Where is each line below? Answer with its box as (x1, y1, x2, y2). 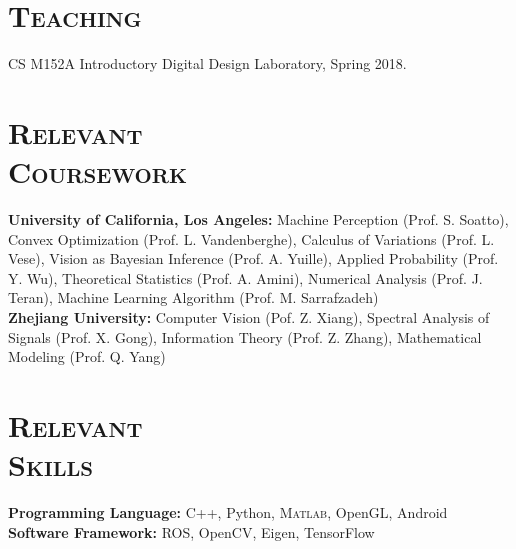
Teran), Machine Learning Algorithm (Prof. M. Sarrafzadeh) (8, 287, 379, 308)
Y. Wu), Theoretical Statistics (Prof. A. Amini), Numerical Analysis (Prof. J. (8, 267, 483, 288)
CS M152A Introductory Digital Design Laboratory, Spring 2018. (8, 53, 407, 74)
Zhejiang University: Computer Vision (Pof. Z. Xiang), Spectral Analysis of (8, 307, 490, 327)
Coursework (8, 151, 188, 192)
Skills (8, 444, 94, 485)
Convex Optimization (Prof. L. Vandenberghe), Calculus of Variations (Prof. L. (8, 228, 495, 249)
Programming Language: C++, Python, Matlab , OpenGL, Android (8, 502, 448, 523)
